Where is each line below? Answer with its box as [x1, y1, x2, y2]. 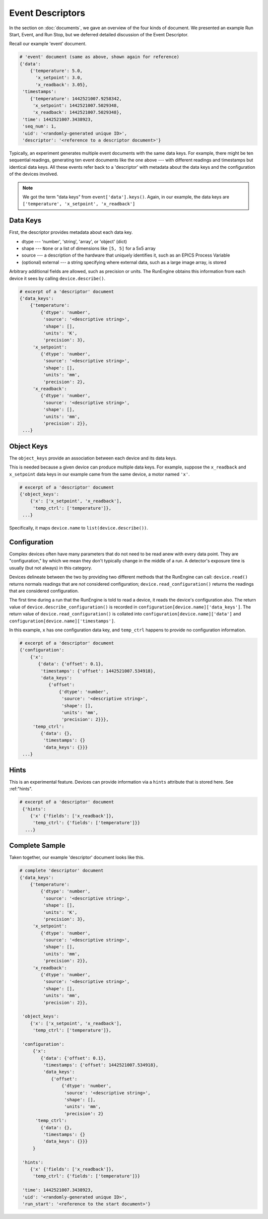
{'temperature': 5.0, [30, 68, 83, 74]
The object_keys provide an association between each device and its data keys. [9, 455, 177, 461]
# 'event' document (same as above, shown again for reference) [19, 54, 180, 60]
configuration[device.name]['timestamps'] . [9, 618, 116, 624]
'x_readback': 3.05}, [35, 82, 88, 87]
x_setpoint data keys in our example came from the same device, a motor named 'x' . [9, 471, 190, 477]
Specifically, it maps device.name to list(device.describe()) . [9, 525, 148, 531]
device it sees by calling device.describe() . [9, 275, 106, 281]
